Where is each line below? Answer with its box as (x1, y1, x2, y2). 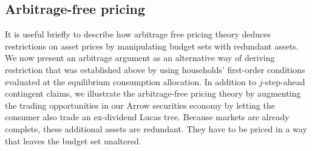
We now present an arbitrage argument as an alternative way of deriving (5, 51, 275, 64)
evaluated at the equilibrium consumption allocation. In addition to (5, 75, 256, 88)
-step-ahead (262, 75, 305, 88)
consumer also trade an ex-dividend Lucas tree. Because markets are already (5, 111, 290, 123)
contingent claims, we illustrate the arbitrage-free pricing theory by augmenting (5, 87, 301, 100)
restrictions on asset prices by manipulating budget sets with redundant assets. (5, 39, 299, 52)
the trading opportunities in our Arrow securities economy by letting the (5, 98, 275, 111)
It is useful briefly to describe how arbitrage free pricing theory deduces (5, 28, 271, 40)
